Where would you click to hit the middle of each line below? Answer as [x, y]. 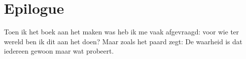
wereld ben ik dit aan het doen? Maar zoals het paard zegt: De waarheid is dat [123, 41]
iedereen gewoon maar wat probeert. [59, 51]
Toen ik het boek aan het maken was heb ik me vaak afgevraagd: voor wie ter [122, 32]
